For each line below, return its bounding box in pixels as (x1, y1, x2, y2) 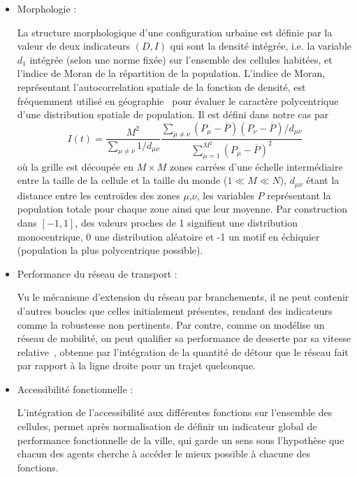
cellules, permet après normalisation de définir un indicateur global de (17, 419, 317, 434)
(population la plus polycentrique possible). (17, 243, 203, 257)
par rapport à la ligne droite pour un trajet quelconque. (17, 358, 256, 373)
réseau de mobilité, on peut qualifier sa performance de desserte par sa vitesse (17, 331, 351, 346)
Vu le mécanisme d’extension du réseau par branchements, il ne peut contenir (17, 290, 349, 304)
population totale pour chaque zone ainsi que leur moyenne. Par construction (17, 201, 348, 216)
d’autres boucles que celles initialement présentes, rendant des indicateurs (17, 303, 333, 318)
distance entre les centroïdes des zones (17, 187, 180, 202)
